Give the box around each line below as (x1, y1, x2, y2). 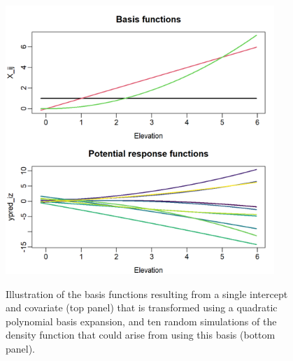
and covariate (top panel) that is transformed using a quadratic (6, 300, 278, 315)
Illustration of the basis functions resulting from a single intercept (6, 286, 288, 301)
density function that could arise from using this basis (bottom (6, 327, 276, 342)
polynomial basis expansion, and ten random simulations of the (6, 313, 277, 328)
